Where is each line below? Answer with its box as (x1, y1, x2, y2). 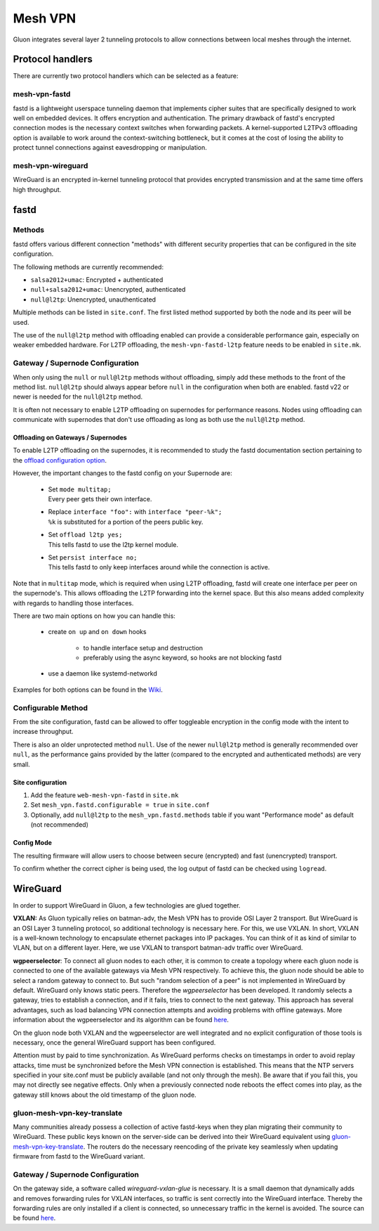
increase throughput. (13, 728, 74, 736)
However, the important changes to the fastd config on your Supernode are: (13, 469, 233, 477)
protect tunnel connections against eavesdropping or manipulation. (13, 143, 207, 152)
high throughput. (13, 185, 62, 193)
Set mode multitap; (48, 485, 112, 494)
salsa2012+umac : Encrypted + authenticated (30, 276, 164, 284)
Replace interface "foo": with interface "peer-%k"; (48, 508, 222, 516)
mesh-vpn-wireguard (13, 160, 88, 170)
